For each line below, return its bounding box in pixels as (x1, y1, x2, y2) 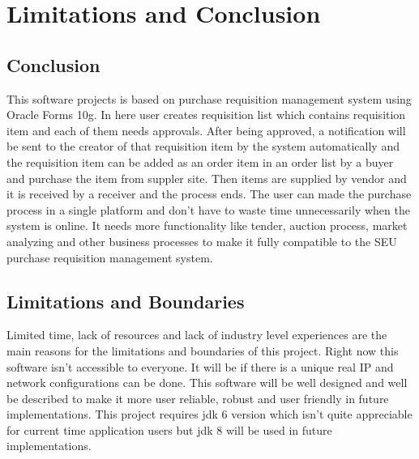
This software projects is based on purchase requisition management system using (6, 90, 412, 107)
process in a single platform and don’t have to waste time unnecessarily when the (6, 201, 410, 218)
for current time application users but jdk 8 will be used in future (6, 421, 332, 438)
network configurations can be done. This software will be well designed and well (6, 374, 408, 391)
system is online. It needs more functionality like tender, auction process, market (6, 217, 408, 234)
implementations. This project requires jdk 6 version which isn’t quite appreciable (6, 406, 413, 423)
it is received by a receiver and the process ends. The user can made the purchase (6, 185, 412, 202)
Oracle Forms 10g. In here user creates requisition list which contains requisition (6, 106, 406, 123)
